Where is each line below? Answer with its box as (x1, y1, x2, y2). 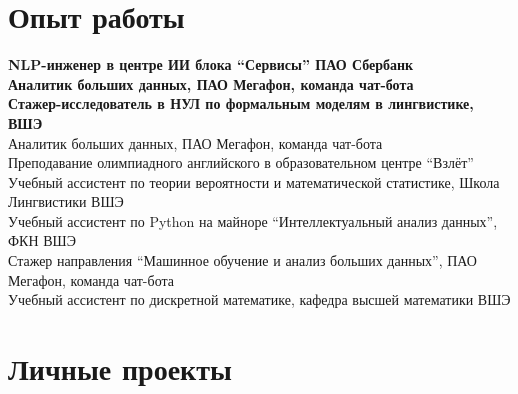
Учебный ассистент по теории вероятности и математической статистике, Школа (8, 171, 500, 192)
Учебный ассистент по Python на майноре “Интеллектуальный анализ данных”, (8, 210, 498, 231)
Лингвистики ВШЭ (8, 191, 124, 212)
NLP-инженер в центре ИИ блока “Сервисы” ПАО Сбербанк (8, 54, 414, 75)
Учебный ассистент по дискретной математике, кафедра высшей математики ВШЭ (8, 289, 511, 310)
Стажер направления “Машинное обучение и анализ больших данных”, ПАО (8, 250, 477, 271)
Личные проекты (8, 348, 232, 389)
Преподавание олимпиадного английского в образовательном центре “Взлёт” (8, 152, 474, 173)
